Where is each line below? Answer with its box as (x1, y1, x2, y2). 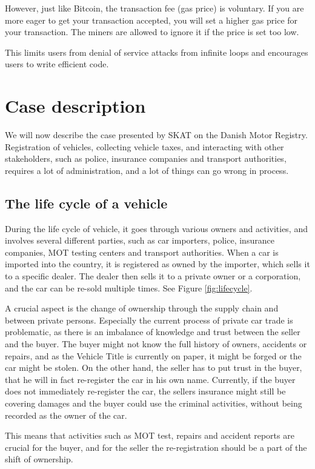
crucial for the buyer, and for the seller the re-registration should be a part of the (5, 441, 307, 453)
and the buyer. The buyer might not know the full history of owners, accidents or (5, 338, 307, 350)
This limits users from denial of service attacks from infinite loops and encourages (5, 45, 308, 58)
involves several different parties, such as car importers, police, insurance (5, 234, 274, 247)
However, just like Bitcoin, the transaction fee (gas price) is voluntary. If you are (5, 2, 304, 14)
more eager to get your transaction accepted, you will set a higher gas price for (5, 13, 298, 26)
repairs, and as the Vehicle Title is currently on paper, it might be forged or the (5, 349, 302, 362)
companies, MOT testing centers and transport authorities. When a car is (5, 245, 279, 258)
